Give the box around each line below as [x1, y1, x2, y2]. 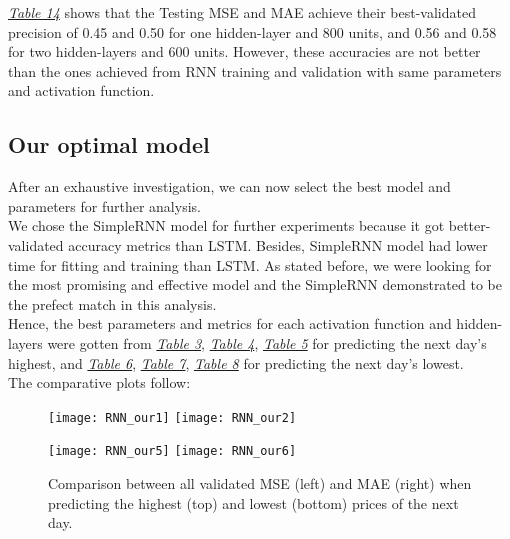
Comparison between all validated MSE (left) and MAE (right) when [48, 473, 472, 494]
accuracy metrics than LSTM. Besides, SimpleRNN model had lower [68, 234, 488, 255]
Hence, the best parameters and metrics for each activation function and [8, 313, 452, 334]
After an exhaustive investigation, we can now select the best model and [8, 176, 451, 197]
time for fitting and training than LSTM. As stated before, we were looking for [8, 254, 492, 275]
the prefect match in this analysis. [8, 293, 217, 314]
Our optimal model [8, 129, 210, 160]
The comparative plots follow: [8, 372, 191, 393]
